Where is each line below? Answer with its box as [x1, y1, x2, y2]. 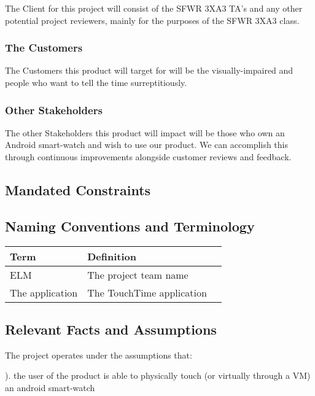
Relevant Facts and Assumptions [5, 319, 217, 338]
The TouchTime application [87, 285, 207, 300]
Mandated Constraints [5, 180, 151, 199]
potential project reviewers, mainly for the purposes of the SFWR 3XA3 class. [5, 14, 300, 26]
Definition [87, 249, 137, 263]
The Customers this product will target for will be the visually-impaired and [5, 64, 294, 77]
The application [10, 285, 78, 300]
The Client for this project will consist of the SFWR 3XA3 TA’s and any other [5, 2, 303, 14]
